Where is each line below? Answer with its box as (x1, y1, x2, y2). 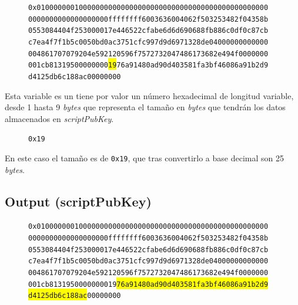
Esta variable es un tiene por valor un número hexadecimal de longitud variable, (5, 89, 294, 101)
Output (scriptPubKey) (5, 192, 152, 210)
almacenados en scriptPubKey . (5, 112, 114, 124)
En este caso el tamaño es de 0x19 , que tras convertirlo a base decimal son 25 (5, 152, 284, 164)
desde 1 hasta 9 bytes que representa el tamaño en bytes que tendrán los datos (5, 101, 286, 113)
